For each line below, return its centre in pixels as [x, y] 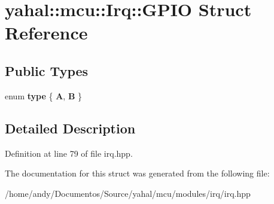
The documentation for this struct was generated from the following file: [137, 173]
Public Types [47, 70]
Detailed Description [70, 128]
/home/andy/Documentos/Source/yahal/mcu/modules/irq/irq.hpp [128, 193]
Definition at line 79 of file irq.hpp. [69, 153]
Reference [46, 33]
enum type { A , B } [43, 95]
